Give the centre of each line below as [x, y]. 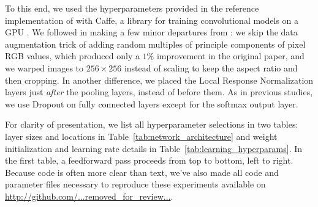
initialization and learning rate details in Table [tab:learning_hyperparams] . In [154, 148]
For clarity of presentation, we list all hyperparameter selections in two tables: [152, 124]
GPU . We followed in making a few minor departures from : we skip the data [151, 32]
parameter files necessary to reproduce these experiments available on [135, 184]
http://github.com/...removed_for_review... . [89, 196]
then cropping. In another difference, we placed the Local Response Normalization [159, 80]
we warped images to [44, 67]
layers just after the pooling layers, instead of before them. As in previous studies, [159, 92]
